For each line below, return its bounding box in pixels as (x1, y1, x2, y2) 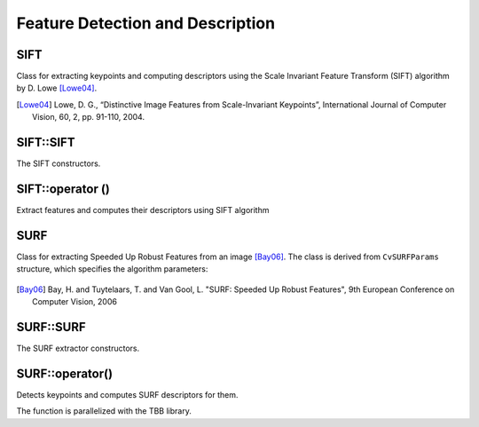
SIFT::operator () (16, 181, 110, 196)
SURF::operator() (16, 366, 114, 381)
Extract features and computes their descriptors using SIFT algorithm (16, 205, 270, 216)
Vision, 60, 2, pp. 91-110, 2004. (32, 112, 145, 123)
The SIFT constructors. (16, 158, 101, 169)
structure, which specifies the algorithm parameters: (16, 264, 208, 274)
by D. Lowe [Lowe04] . (16, 83, 98, 93)
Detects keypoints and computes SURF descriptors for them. (16, 389, 239, 399)
